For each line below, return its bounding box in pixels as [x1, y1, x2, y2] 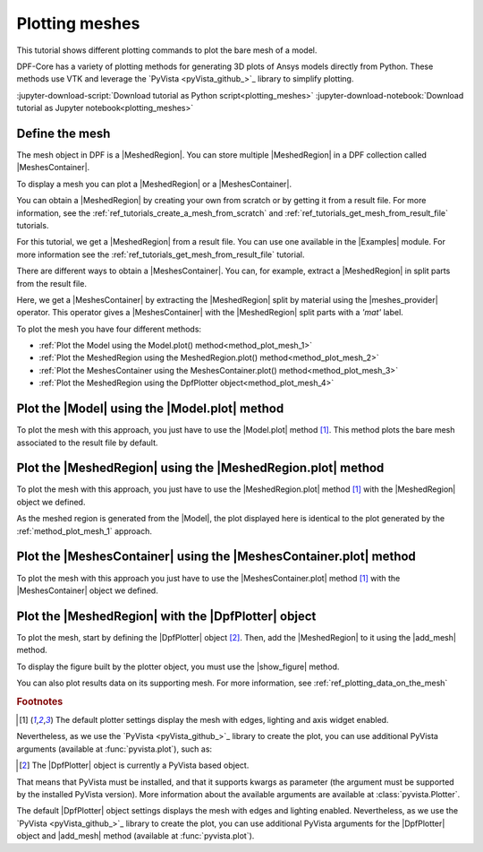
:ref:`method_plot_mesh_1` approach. [16, 525, 152, 537]
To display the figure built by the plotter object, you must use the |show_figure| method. [16, 661, 340, 672]
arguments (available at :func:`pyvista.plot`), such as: [16, 744, 213, 754]
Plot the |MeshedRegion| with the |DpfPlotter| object [16, 608, 317, 624]
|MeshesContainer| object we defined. [16, 585, 158, 596]
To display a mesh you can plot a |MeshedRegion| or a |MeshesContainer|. [16, 178, 292, 189]
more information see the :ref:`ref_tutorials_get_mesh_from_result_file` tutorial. [16, 249, 305, 260]
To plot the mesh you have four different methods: [16, 323, 201, 334]
